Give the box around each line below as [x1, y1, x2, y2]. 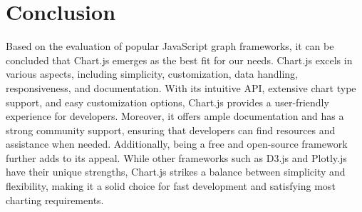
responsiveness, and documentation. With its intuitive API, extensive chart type [6, 80, 356, 95]
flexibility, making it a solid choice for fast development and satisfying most [6, 178, 336, 193]
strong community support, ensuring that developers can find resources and [6, 122, 336, 137]
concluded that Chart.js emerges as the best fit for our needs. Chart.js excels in [6, 52, 353, 67]
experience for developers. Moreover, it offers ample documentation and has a [6, 108, 344, 123]
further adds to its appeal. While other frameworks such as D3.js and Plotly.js [6, 150, 347, 165]
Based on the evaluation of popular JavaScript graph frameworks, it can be [6, 39, 334, 54]
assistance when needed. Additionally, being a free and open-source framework [6, 136, 348, 151]
